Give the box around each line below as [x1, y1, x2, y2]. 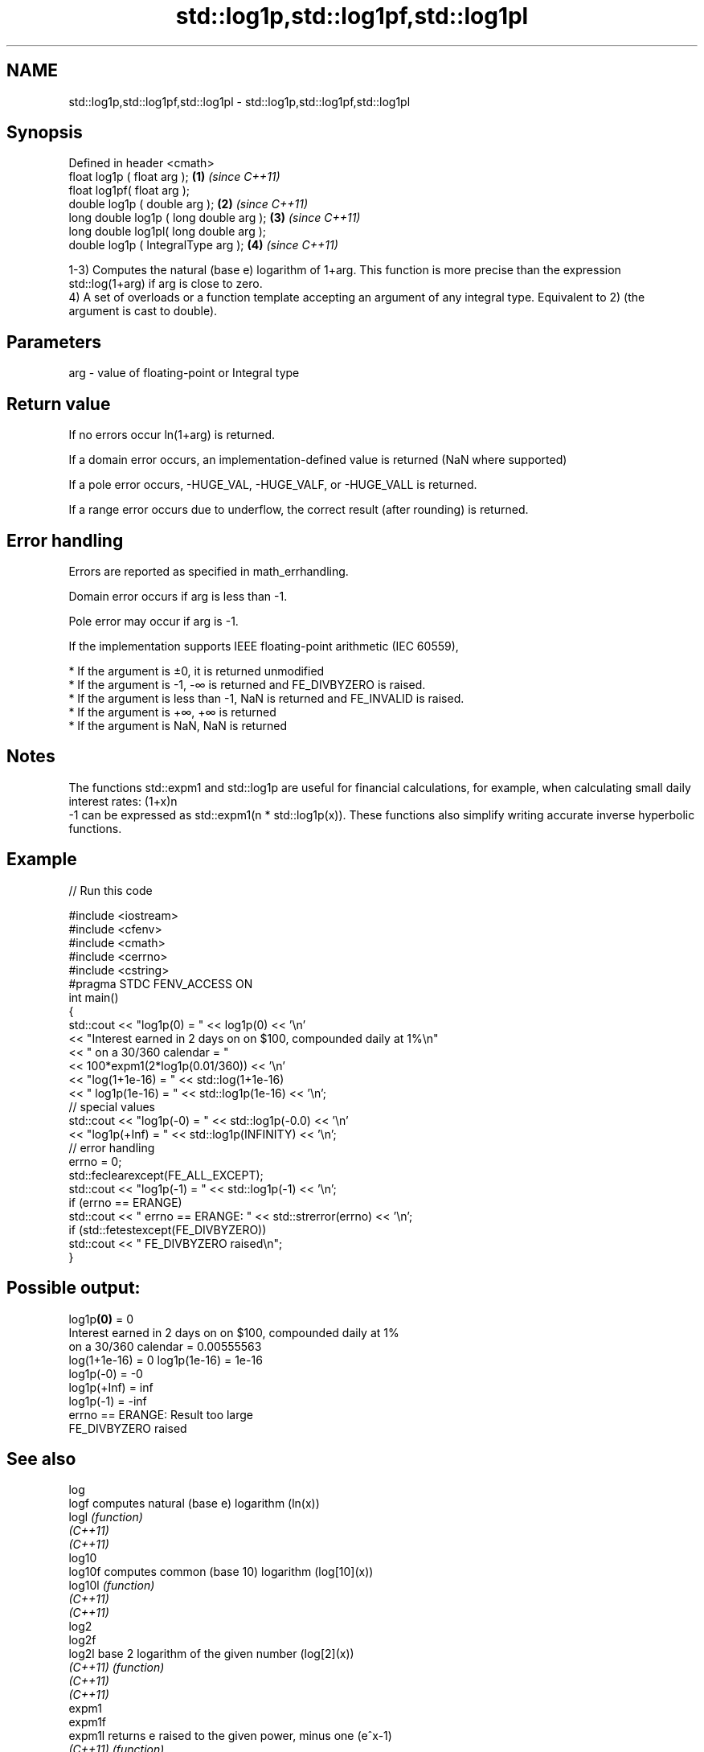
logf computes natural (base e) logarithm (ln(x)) [68, 1496, 320, 1511]
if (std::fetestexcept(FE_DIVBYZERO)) [68, 1222, 267, 1237]
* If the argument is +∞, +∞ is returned [68, 704, 276, 719]
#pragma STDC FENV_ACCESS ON [68, 976, 253, 991]
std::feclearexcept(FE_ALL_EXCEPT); [68, 1167, 264, 1182]
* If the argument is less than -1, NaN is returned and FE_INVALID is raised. [68, 691, 465, 705]
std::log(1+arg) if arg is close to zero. [68, 277, 263, 291]
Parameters [6, 331, 101, 352]
